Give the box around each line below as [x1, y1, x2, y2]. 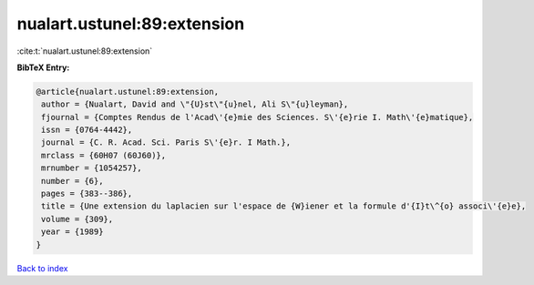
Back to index [16, 262, 68, 273]
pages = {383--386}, [41, 188, 133, 199]
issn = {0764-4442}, [41, 125, 133, 136]
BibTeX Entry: [16, 62, 70, 73]
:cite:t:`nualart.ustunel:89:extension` [16, 46, 153, 56]
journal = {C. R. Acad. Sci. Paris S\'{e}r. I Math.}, [41, 137, 292, 148]
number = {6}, [41, 176, 104, 186]
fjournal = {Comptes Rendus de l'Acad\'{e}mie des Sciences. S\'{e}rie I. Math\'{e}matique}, [41, 112, 474, 122]
